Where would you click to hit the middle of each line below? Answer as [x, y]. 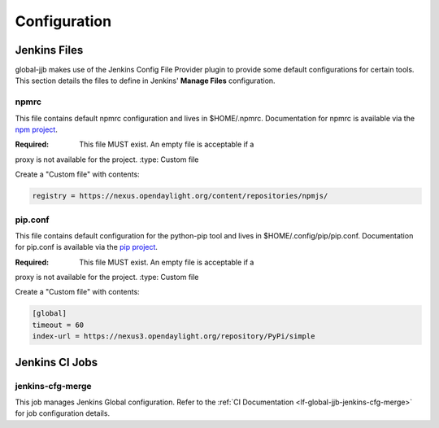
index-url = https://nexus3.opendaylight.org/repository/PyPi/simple [174, 336]
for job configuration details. [62, 413]
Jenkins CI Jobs [57, 362]
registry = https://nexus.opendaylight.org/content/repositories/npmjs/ [180, 196]
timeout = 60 [58, 325]
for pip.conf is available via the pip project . [87, 247]
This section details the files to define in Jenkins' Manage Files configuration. [145, 81]
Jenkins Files [49, 50]
